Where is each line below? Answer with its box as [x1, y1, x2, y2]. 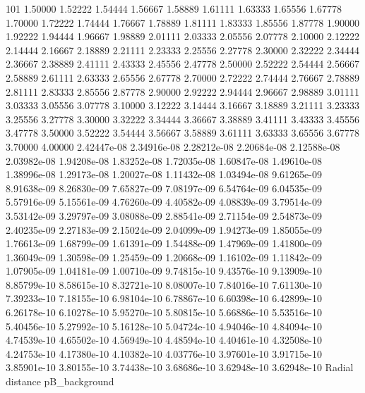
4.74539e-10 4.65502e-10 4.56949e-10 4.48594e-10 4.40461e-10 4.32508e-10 [6, 332, 322, 347]
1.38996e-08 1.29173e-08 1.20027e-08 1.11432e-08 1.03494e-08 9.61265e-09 [6, 167, 322, 182]
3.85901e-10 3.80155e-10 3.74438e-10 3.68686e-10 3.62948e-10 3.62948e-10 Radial [6, 360, 354, 375]
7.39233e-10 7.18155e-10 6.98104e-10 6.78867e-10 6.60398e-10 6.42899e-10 [6, 291, 322, 306]
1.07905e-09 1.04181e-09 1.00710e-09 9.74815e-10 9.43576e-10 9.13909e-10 [6, 263, 322, 278]
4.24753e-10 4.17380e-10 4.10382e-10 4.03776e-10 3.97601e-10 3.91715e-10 [6, 346, 322, 361]
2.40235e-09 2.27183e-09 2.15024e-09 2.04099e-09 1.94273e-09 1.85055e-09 [6, 222, 322, 237]
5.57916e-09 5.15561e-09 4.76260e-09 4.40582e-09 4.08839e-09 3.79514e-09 [6, 194, 322, 209]
